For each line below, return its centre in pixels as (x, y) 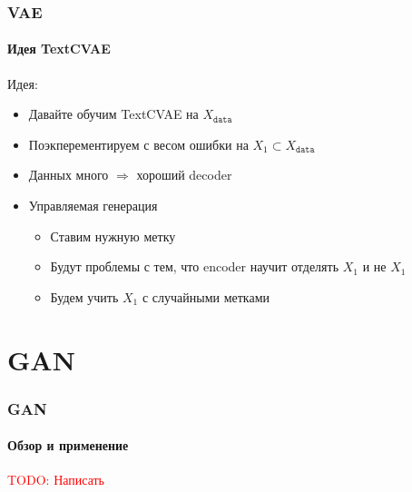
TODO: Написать (56, 480)
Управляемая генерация (93, 206)
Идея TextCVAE (59, 49)
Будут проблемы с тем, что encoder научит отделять (195, 266)
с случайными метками (206, 296)
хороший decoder (184, 175)
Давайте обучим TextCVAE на (113, 114)
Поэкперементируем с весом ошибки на (138, 144)
